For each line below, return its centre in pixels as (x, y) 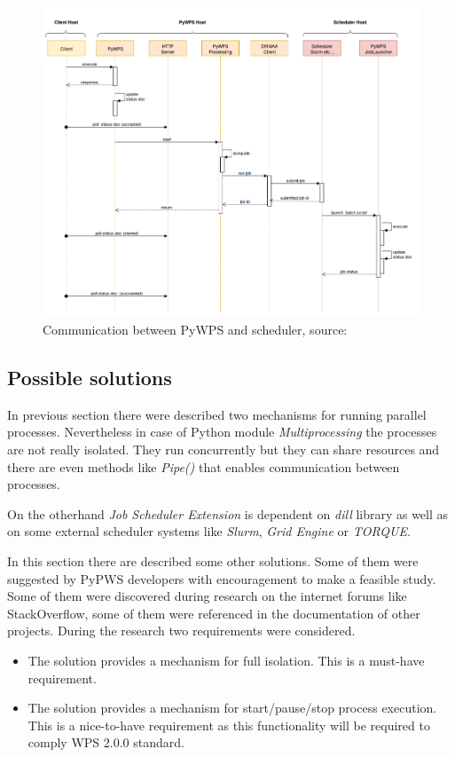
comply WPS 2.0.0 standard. (106, 742)
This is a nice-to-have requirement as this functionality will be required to (229, 725)
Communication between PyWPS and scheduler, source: (195, 330)
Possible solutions (90, 377)
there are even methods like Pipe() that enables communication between (204, 466)
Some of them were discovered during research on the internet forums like (207, 596)
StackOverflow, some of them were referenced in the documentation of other (214, 613)
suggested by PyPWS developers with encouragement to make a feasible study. (222, 578)
